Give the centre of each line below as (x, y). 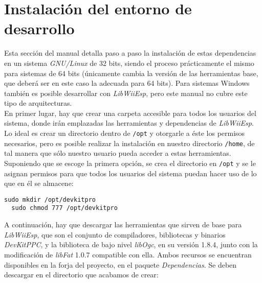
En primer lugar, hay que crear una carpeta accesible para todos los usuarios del (130, 113)
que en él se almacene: (39, 183)
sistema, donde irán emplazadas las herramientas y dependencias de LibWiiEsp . (129, 123)
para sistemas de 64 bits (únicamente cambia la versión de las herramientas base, (131, 73)
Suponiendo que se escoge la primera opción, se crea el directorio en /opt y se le (130, 163)
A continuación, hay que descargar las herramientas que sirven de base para (123, 225)
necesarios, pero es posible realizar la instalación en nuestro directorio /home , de (129, 143)
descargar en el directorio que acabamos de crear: (81, 275)
